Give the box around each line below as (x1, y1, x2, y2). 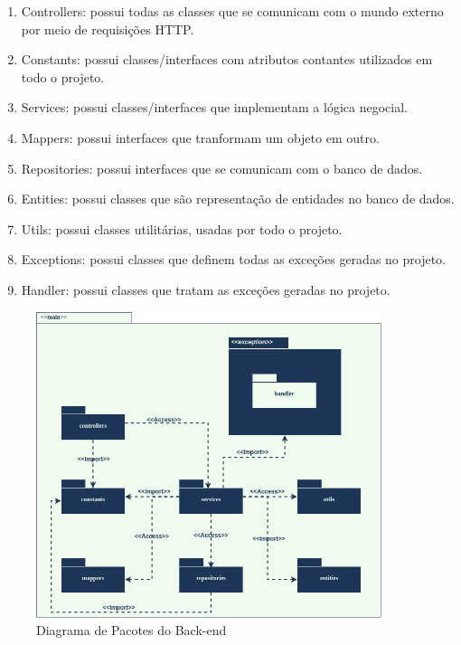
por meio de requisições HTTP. (21, 19, 194, 38)
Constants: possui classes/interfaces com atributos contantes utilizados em (21, 50, 433, 69)
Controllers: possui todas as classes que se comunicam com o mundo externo (21, 2, 444, 20)
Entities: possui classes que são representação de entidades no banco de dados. (21, 189, 455, 208)
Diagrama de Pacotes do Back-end (36, 621, 227, 640)
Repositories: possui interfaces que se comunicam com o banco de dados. (21, 158, 423, 177)
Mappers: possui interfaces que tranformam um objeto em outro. (21, 128, 380, 147)
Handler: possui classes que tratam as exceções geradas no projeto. (21, 280, 390, 299)
